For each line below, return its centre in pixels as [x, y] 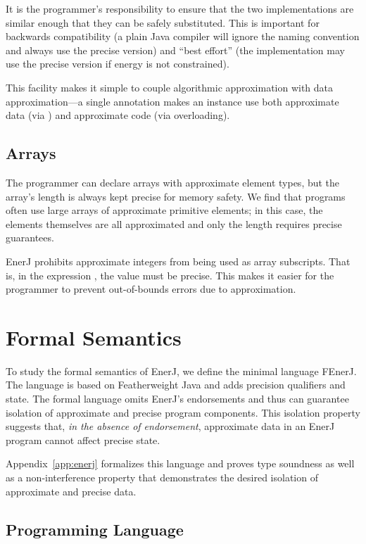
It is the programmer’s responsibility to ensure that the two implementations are [180, 8]
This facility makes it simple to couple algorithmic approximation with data [170, 87]
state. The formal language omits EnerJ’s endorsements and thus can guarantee [177, 399]
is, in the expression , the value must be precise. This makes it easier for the [170, 275]
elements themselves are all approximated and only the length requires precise [174, 223]
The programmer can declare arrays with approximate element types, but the [173, 182]
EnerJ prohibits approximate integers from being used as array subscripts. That [178, 261]
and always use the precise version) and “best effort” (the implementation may [175, 50]
